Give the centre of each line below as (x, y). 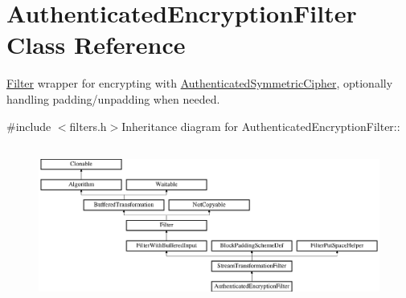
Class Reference (96, 45)
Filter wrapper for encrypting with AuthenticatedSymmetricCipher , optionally (200, 83)
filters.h (88, 126)
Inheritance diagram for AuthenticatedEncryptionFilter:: (261, 126)
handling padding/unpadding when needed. (113, 98)
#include (29, 126)
